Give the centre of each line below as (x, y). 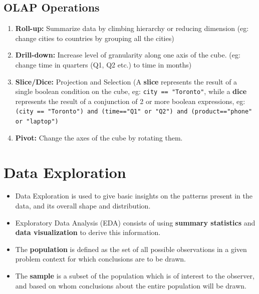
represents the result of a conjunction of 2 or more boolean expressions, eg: (130, 101)
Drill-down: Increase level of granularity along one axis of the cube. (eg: (128, 55)
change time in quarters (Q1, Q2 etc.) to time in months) (103, 64)
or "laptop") (37, 122)
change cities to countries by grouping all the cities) (95, 38)
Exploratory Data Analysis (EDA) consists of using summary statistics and (135, 222)
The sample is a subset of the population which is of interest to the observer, (135, 276)
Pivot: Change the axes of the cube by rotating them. (99, 137)
